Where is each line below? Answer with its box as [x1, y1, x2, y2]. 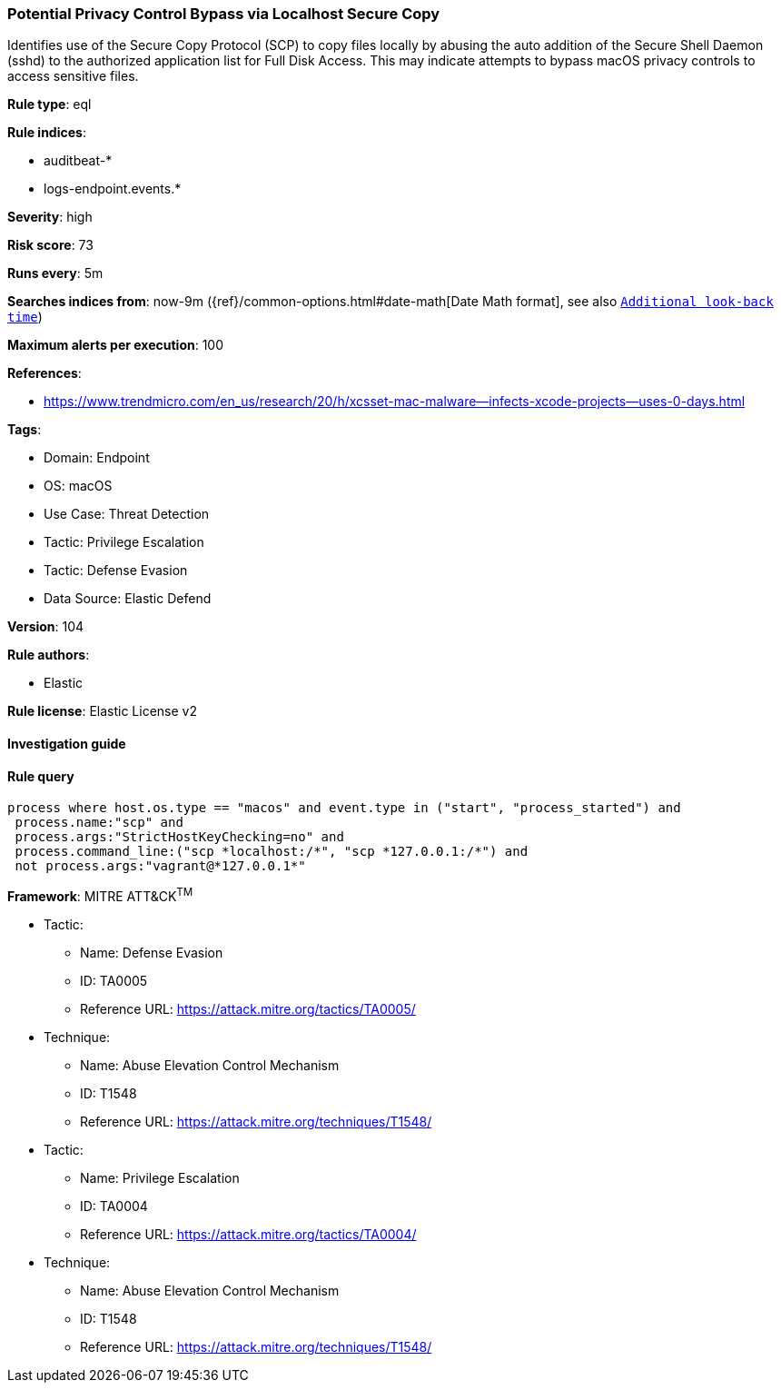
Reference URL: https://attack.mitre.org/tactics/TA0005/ [80, 1000, 416, 1017]
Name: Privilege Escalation [80, 1169, 240, 1186]
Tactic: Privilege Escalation [44, 534, 204, 551]
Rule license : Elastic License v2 [7, 703, 197, 720]
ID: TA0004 [80, 1197, 148, 1214]
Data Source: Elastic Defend [44, 591, 212, 607]
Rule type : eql [7, 96, 92, 113]
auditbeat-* [44, 153, 113, 169]
